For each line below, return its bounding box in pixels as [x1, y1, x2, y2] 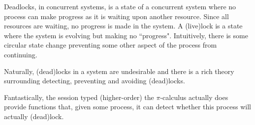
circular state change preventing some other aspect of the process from [4, 40, 217, 50]
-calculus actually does [160, 92, 228, 102]
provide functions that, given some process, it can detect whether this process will [4, 101, 251, 112]
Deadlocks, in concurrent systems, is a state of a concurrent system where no [4, 1, 236, 11]
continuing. [4, 49, 37, 59]
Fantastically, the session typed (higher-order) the [4, 92, 154, 102]
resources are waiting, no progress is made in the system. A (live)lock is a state [4, 21, 243, 31]
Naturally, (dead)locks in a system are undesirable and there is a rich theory [4, 66, 234, 76]
